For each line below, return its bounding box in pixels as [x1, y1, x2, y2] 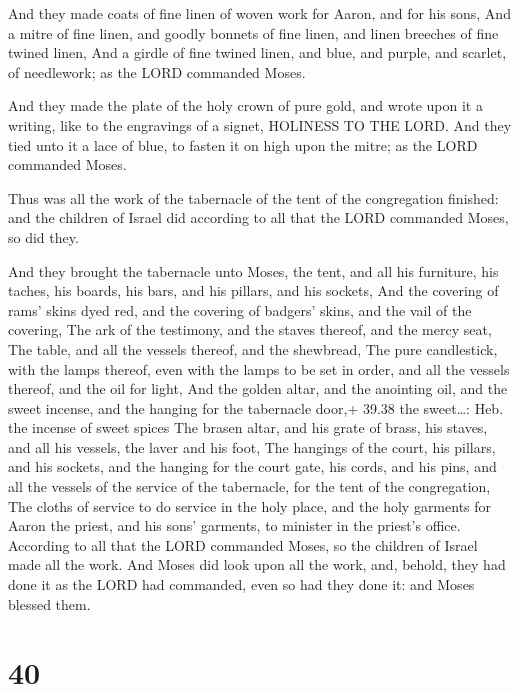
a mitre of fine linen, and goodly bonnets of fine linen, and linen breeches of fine [8, 22, 499, 43]
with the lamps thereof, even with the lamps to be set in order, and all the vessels [8, 358, 510, 379]
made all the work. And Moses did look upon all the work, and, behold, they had [8, 554, 506, 575]
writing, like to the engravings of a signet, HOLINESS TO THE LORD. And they [8, 114, 512, 135]
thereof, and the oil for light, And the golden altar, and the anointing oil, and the [8, 378, 508, 399]
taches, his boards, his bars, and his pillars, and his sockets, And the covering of [8, 280, 499, 301]
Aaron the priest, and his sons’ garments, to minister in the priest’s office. [8, 515, 461, 536]
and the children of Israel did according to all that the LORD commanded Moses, [8, 207, 509, 228]
